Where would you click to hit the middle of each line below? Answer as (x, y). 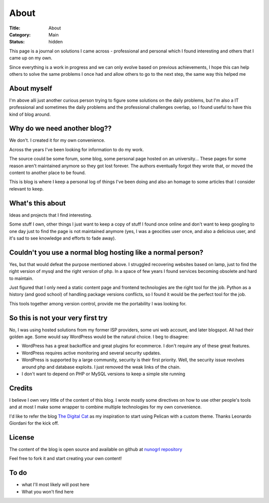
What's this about (37, 203)
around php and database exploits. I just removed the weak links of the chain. (101, 367)
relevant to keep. (27, 189)
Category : (20, 34)
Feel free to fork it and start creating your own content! (66, 459)
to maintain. (21, 278)
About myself (31, 88)
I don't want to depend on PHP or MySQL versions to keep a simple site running (103, 374)
